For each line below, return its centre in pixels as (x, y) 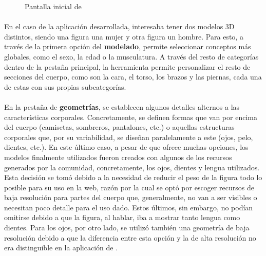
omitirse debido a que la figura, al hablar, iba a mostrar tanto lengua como (122, 217)
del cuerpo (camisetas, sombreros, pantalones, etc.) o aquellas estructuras (119, 127)
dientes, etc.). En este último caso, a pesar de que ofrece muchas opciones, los (126, 147)
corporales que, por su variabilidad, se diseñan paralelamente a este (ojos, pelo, (129, 137)
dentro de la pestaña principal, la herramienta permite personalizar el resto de (127, 66)
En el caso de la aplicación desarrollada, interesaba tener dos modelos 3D (119, 26)
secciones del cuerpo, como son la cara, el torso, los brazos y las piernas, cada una (133, 77)
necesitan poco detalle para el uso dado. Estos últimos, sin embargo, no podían (129, 207)
